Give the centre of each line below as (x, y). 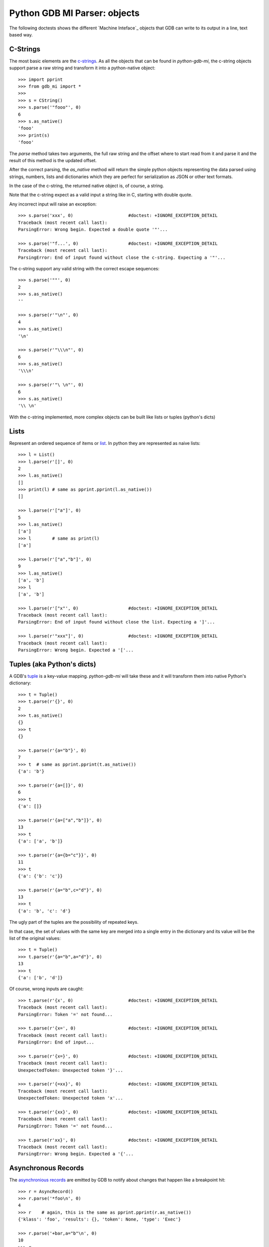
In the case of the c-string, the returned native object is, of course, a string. (87, 186)
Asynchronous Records (47, 1168)
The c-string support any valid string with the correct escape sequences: (84, 269)
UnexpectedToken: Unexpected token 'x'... (71, 1098)
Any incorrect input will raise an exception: (53, 204)
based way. (21, 34)
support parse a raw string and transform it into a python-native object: (82, 68)
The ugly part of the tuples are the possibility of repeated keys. (74, 922)
